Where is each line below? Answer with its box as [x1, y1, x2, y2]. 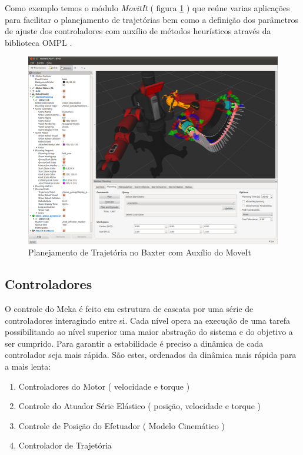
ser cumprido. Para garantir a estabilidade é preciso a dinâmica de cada [5, 337, 264, 349]
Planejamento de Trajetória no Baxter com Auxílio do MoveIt [28, 246, 251, 258]
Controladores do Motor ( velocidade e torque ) [18, 380, 190, 392]
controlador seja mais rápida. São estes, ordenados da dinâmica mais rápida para [5, 348, 297, 361]
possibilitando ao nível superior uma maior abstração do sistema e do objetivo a [5, 326, 293, 338]
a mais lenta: [5, 360, 51, 372]
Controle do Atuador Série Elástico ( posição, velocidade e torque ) [18, 400, 261, 412]
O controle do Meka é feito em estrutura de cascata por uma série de [5, 303, 254, 314]
